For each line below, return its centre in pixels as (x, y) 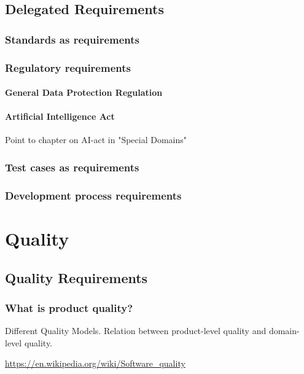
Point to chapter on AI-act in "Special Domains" (96, 140)
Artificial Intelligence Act (60, 116)
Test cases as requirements (72, 167)
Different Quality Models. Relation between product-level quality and (136, 331)
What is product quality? (69, 307)
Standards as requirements (72, 39)
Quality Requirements (76, 277)
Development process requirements (93, 195)
